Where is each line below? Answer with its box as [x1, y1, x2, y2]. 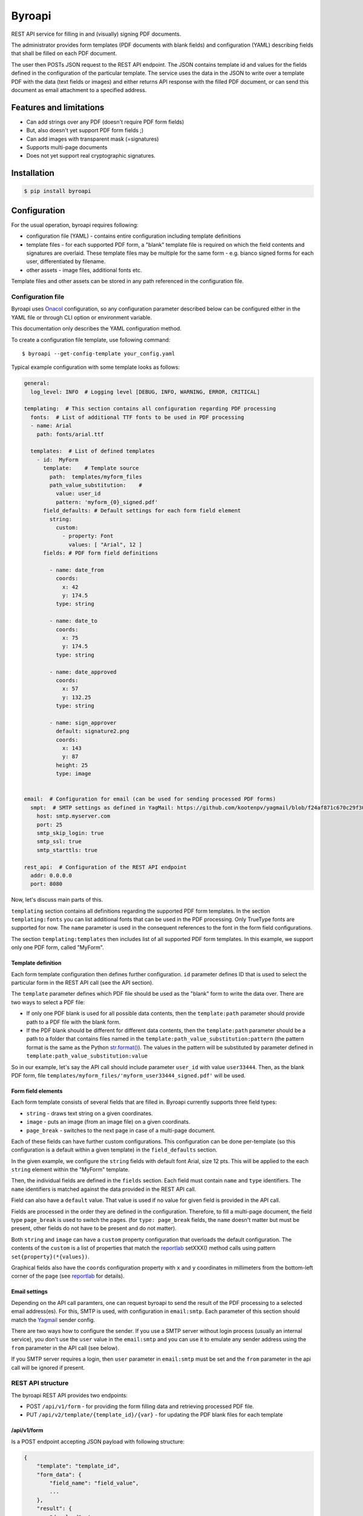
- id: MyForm [36, 456, 79, 463]
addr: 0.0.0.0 [30, 872, 73, 879]
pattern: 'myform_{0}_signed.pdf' [55, 498, 159, 506]
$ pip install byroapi [24, 188, 91, 195]
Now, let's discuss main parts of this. [11, 896, 103, 904]
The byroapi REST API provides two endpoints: [11, 1392, 128, 1399]
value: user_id [55, 490, 101, 497]
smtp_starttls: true [36, 847, 98, 853]
